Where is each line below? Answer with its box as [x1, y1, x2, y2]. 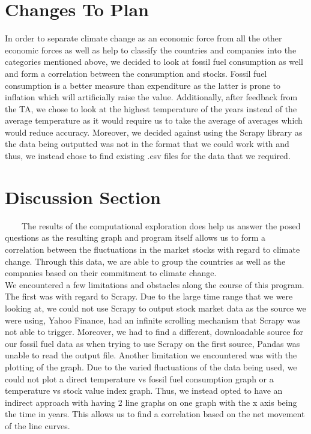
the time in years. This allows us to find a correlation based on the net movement [5, 408, 305, 420]
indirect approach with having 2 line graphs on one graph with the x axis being [5, 396, 297, 408]
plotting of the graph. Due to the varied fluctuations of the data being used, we [5, 360, 297, 373]
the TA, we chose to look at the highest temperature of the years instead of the [5, 102, 297, 115]
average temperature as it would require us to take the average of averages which [5, 114, 303, 127]
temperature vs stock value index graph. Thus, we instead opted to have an [5, 384, 283, 397]
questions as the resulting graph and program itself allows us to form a [5, 231, 265, 244]
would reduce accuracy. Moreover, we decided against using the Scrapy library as [5, 125, 303, 138]
